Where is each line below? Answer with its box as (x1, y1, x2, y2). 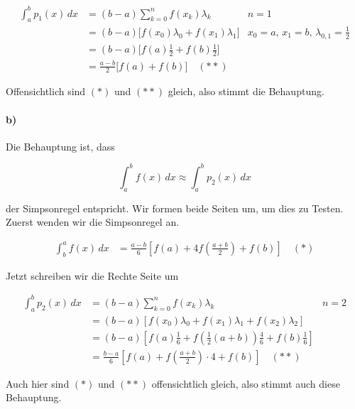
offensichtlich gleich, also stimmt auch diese (151, 376, 340, 391)
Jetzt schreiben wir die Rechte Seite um (6, 268, 179, 283)
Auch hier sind (6, 376, 70, 391)
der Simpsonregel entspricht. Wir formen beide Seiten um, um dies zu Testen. (6, 200, 344, 215)
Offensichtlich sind (6, 84, 86, 99)
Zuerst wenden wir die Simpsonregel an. (6, 214, 180, 229)
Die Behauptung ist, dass (6, 138, 115, 153)
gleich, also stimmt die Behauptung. (168, 84, 324, 99)
